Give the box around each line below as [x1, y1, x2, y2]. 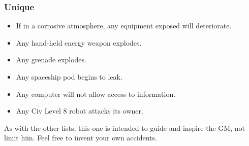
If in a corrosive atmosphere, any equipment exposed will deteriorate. [16, 20, 232, 31]
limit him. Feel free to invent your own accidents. [4, 132, 157, 143]
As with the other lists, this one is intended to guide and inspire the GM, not [4, 122, 245, 133]
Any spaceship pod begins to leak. [16, 71, 122, 82]
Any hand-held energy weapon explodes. [16, 37, 142, 48]
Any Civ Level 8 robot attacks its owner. [16, 105, 143, 116]
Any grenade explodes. [16, 54, 86, 65]
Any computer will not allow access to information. [16, 88, 176, 99]
